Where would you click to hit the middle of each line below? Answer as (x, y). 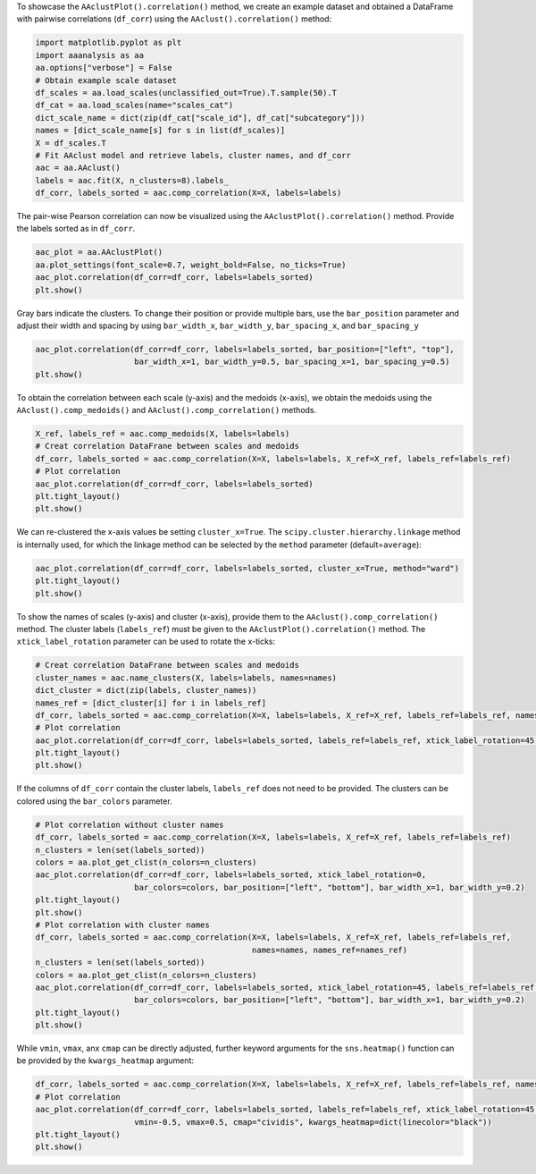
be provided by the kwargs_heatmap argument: (105, 1060)
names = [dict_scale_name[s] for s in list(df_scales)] (160, 131)
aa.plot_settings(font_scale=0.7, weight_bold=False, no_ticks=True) (191, 265)
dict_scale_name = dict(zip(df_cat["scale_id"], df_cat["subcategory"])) (200, 118)
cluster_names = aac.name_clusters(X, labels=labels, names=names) (186, 678)
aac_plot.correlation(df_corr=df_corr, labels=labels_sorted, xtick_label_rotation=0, (231, 875)
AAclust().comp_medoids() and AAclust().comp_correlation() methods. (167, 410)
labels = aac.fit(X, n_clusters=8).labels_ (132, 180)
